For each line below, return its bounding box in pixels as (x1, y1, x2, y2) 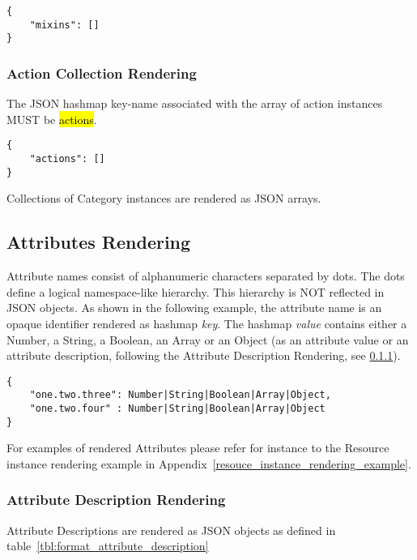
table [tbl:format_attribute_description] (6, 537, 209, 554)
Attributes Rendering (6, 229, 191, 254)
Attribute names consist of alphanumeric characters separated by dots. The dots (6, 267, 405, 284)
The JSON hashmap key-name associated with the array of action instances (6, 95, 383, 112)
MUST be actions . (6, 110, 97, 127)
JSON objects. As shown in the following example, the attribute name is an (6, 299, 382, 316)
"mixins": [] (29, 19, 100, 31)
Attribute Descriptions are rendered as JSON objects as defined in (6, 521, 336, 538)
